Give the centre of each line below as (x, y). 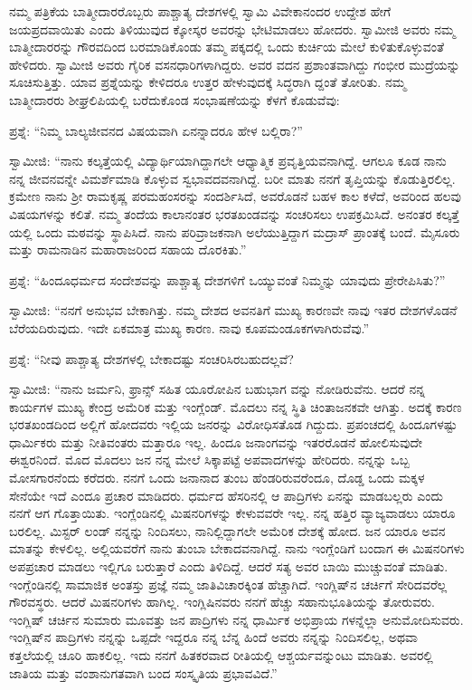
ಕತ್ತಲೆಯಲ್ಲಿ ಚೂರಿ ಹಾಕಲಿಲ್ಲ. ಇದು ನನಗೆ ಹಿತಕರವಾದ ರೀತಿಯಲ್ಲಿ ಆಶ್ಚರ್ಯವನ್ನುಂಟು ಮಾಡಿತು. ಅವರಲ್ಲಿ (221, 655)
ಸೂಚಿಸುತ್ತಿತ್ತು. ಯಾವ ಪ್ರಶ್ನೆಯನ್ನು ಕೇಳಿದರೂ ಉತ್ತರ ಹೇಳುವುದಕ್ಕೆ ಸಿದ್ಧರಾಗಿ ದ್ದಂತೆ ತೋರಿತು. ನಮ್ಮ (208, 82)
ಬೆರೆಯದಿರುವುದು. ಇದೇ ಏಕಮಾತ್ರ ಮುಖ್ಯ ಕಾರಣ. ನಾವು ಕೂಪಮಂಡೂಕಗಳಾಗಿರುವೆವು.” (189, 327)
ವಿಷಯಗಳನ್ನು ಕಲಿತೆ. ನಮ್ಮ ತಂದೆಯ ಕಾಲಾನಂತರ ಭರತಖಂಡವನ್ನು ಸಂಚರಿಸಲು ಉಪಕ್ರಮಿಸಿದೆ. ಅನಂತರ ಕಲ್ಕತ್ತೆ (234, 213)
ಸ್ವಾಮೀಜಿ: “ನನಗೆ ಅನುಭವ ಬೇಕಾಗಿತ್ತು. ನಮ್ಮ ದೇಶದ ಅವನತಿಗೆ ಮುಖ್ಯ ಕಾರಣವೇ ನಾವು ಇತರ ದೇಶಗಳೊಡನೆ (233, 310)
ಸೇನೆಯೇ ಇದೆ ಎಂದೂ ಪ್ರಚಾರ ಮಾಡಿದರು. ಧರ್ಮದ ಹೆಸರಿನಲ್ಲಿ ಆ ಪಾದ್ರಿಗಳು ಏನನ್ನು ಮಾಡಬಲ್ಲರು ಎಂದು (226, 495)
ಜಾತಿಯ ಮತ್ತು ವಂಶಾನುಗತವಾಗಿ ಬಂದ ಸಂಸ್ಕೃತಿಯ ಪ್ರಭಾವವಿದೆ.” (143, 672)
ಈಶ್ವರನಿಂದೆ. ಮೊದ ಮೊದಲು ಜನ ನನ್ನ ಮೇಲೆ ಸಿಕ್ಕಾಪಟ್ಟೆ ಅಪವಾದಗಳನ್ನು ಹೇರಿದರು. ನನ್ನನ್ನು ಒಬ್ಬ (209, 460)
